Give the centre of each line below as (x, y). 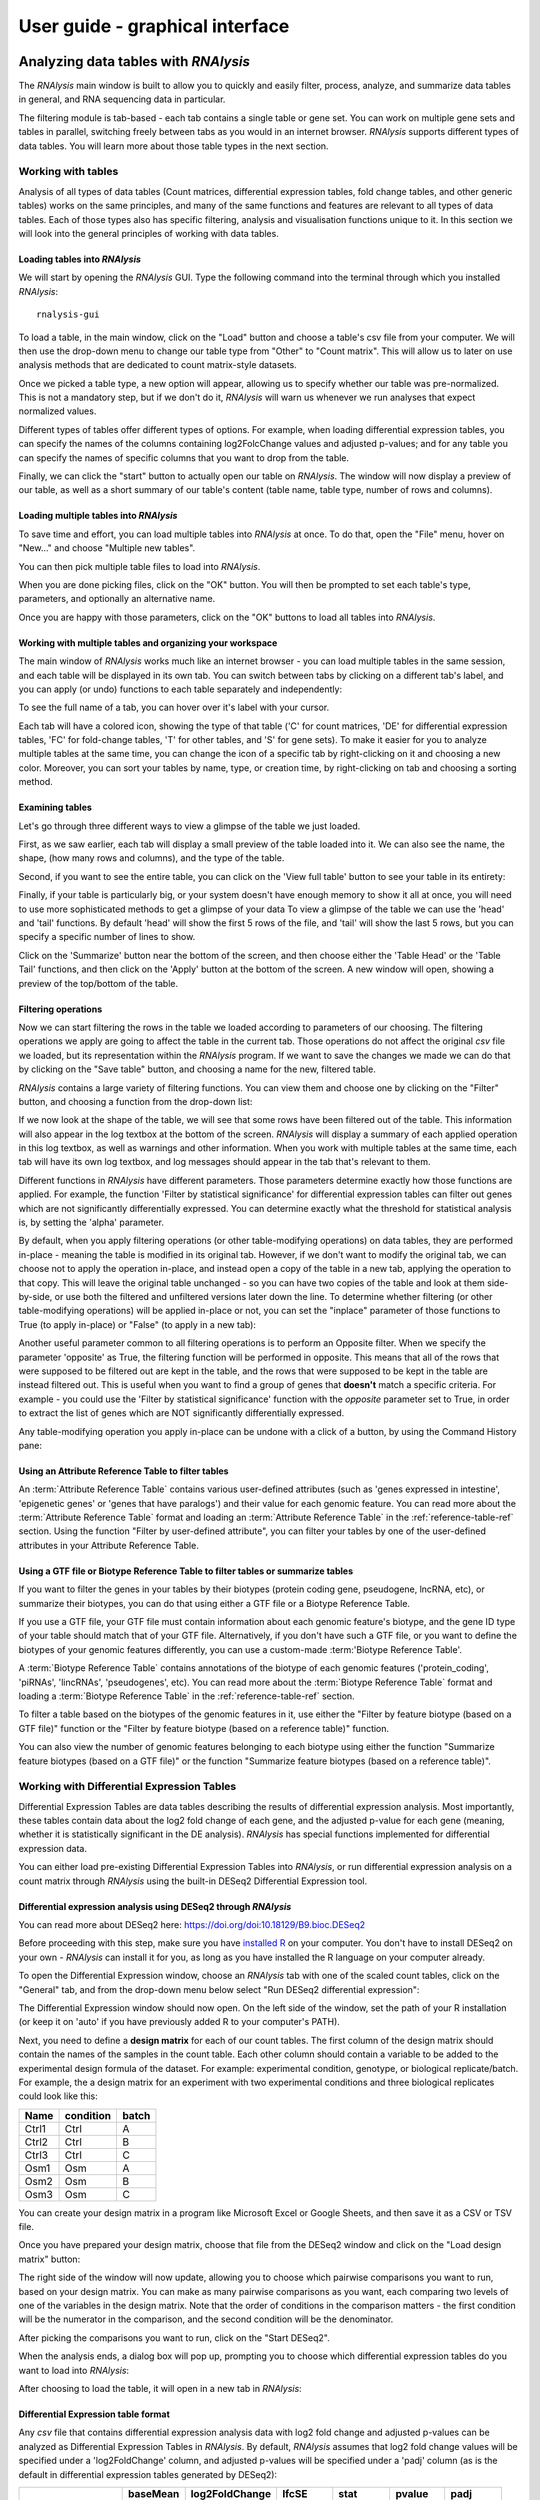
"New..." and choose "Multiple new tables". (107, 548)
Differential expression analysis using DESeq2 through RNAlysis (155, 1906)
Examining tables (55, 807)
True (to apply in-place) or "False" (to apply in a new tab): (137, 1324)
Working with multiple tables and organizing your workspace (148, 642)
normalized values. (57, 411)
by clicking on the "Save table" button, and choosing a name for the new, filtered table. (197, 1069)
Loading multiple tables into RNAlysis (98, 516)
